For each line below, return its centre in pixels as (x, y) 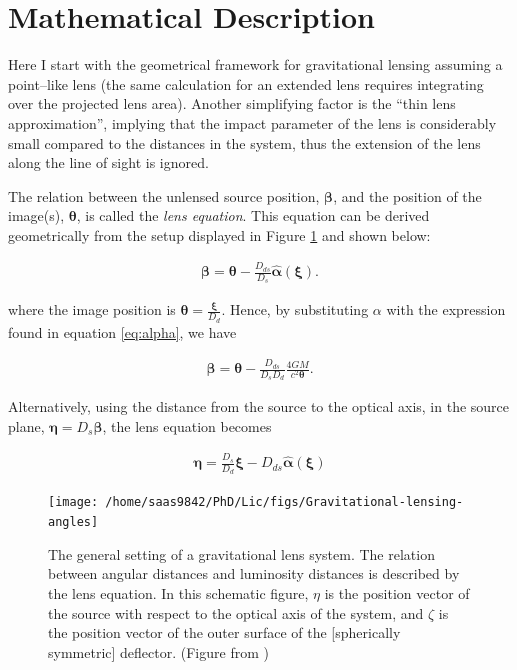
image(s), (36, 215)
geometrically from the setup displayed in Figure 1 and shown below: (219, 234)
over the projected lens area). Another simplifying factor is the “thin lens (232, 103)
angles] (73, 522)
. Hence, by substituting (295, 309)
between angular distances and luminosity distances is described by (254, 573)
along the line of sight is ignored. (108, 162)
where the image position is (92, 309)
